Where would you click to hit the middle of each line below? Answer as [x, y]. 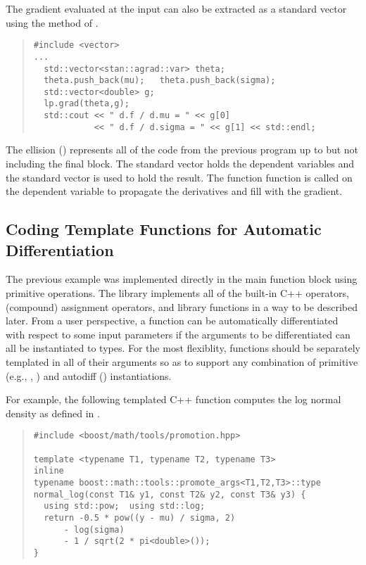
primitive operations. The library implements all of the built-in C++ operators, [177, 293]
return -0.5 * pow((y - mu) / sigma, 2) [140, 518]
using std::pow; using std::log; [125, 506]
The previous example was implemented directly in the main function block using [182, 279]
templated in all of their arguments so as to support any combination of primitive [182, 361]
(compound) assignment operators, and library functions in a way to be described [182, 306]
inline [49, 471]
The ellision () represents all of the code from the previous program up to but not [182, 150]
